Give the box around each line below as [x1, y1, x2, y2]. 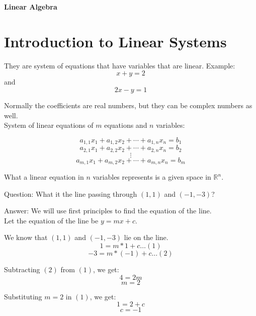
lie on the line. [124, 232, 168, 243]
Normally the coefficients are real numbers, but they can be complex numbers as [4, 100, 252, 110]
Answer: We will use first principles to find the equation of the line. [4, 205, 212, 216]
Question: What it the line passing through [4, 188, 137, 199]
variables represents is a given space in [93, 172, 211, 182]
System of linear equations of [4, 120, 94, 130]
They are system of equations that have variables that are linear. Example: [4, 60, 235, 70]
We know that [4, 232, 48, 243]
